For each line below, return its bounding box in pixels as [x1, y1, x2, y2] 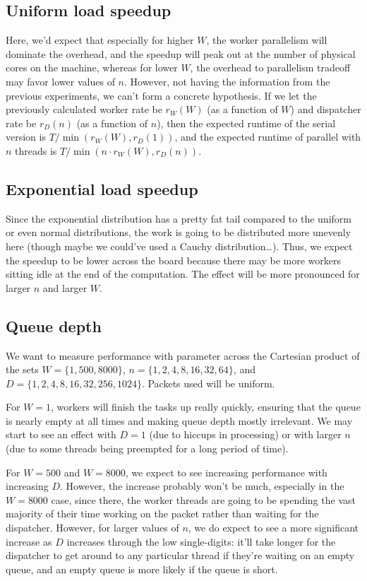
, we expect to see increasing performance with [125, 464, 327, 479]
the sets [6, 362, 39, 377]
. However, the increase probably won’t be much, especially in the [60, 479, 344, 493]
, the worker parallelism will [206, 33, 327, 47]
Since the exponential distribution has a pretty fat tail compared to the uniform [6, 211, 351, 225]
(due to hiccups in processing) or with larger [149, 427, 342, 442]
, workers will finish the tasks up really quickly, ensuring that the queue [51, 399, 361, 414]
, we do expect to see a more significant [188, 520, 359, 535]
